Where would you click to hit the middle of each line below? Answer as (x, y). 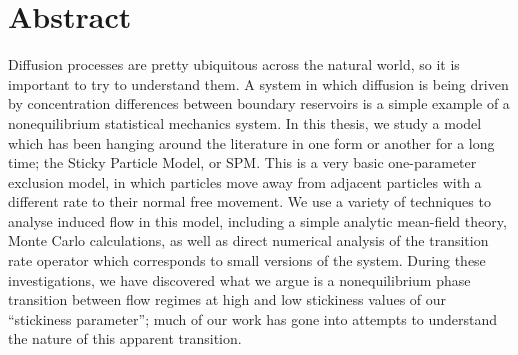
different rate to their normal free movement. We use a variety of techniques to (249, 201)
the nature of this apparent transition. (125, 338)
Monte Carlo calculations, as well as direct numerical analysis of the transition (248, 240)
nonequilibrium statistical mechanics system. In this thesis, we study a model (245, 122)
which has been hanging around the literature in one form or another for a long (251, 142)
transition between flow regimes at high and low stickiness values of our (227, 299)
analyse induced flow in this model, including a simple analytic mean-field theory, (257, 220)
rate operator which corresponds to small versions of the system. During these (247, 260)
